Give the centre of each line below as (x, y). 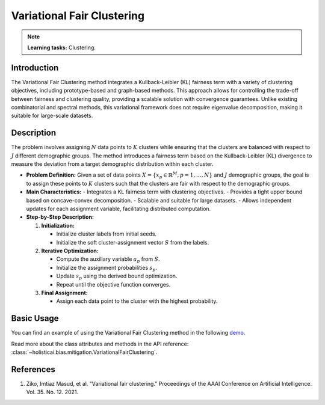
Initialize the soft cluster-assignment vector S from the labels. (133, 242)
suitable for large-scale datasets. (52, 116)
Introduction (35, 68)
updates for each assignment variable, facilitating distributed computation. (119, 209)
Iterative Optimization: (70, 251)
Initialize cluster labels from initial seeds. (106, 234)
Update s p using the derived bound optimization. (117, 276)
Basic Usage (35, 318)
